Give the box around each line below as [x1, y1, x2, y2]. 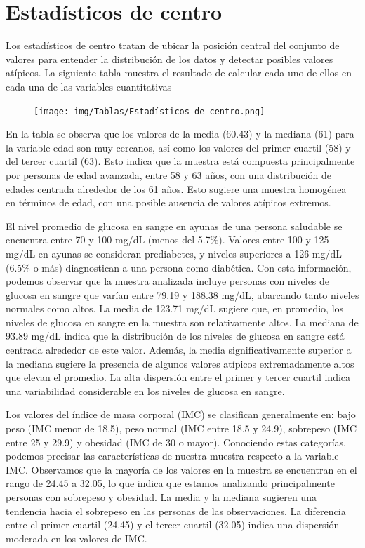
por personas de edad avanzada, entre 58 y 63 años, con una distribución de [6, 167, 332, 182]
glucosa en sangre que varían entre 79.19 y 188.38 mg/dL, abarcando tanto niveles [6, 287, 359, 302]
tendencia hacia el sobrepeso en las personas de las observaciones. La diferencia [6, 503, 346, 518]
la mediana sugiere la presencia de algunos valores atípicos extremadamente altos [6, 356, 354, 370]
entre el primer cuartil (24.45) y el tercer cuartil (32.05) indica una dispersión [6, 517, 340, 532]
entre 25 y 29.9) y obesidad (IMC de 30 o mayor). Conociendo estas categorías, [6, 434, 346, 449]
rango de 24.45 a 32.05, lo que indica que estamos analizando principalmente [6, 476, 335, 490]
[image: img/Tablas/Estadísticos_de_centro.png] [34, 106, 265, 116]
